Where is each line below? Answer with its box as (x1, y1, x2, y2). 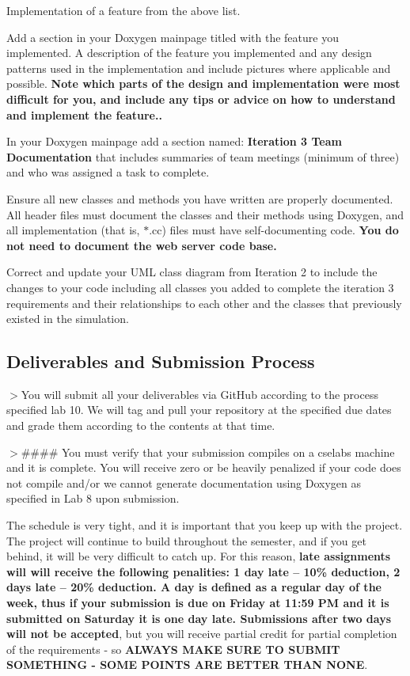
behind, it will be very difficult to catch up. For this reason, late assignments (6, 548, 391, 564)
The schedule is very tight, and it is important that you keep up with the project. (6, 517, 403, 534)
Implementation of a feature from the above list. (6, 2, 241, 18)
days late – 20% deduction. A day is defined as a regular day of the (6, 579, 382, 595)
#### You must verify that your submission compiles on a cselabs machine (21, 443, 395, 460)
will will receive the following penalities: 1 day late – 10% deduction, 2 (6, 563, 401, 579)
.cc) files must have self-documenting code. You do (149, 222, 399, 238)
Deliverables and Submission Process (6, 349, 315, 374)
